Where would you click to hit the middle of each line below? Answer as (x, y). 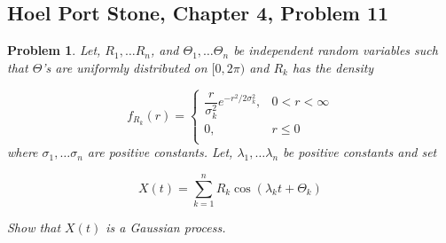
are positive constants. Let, (160, 152)
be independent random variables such (336, 50)
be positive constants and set (360, 152)
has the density (333, 67)
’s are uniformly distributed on (125, 67)
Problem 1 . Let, (54, 50)
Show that (34, 227)
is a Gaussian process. (166, 227)
